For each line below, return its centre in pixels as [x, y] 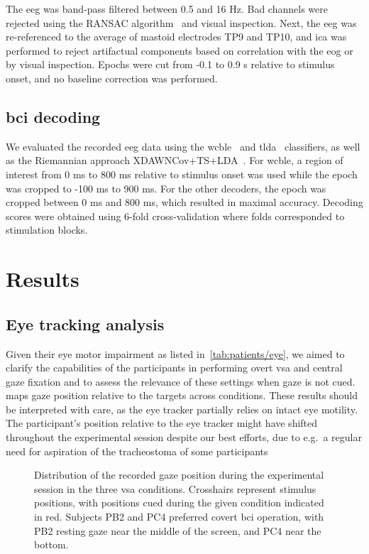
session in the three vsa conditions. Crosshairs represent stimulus [175, 488]
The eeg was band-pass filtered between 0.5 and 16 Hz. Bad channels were [167, 9]
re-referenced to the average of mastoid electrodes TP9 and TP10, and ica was [176, 37]
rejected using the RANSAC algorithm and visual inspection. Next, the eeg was [181, 22]
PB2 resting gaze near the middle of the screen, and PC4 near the [178, 530]
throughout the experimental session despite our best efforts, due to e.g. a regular [184, 437]
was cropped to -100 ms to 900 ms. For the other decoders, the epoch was [166, 188]
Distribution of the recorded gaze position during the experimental [179, 475]
